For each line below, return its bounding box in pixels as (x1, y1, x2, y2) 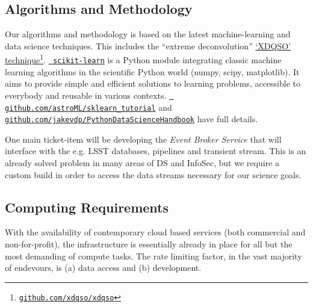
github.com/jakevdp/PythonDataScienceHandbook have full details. (5, 113, 258, 125)
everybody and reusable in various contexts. (5, 88, 167, 101)
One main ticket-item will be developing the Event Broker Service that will (5, 132, 282, 145)
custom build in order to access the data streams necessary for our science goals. (5, 168, 302, 181)
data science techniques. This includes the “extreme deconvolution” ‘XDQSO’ (5, 39, 291, 52)
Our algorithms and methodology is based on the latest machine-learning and (5, 28, 291, 40)
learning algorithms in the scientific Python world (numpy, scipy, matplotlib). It (5, 65, 300, 78)
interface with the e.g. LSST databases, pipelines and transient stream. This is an (5, 144, 306, 157)
